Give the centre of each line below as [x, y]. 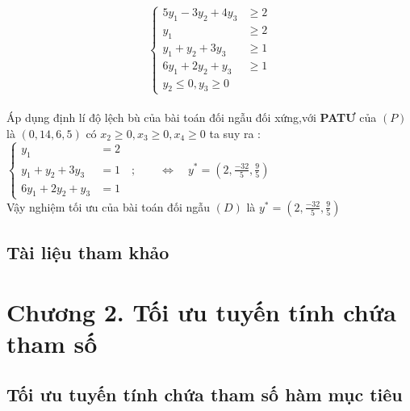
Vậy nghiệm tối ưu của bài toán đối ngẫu [109, 206]
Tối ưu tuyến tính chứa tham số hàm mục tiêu [205, 394]
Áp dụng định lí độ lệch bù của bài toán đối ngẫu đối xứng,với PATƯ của [192, 117]
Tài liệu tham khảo [88, 252]
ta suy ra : [235, 133]
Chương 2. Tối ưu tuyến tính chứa [201, 311]
